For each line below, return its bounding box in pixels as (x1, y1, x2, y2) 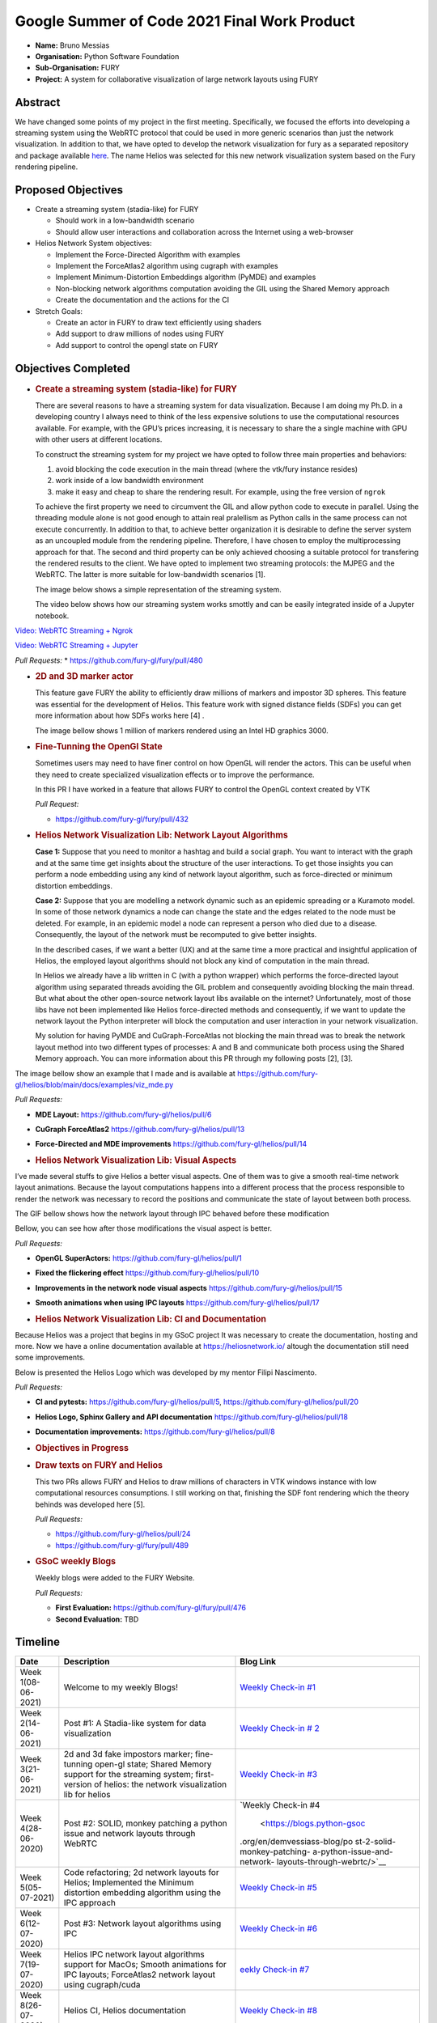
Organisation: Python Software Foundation (35, 51, 180, 61)
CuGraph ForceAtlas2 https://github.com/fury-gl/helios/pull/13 (35, 1125, 245, 1134)
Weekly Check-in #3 (240, 1769, 318, 1780)
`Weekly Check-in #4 (240, 1800, 320, 1811)
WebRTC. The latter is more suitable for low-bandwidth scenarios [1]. (35, 570, 266, 579)
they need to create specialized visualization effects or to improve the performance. (35, 770, 315, 779)
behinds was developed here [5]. (35, 1499, 146, 1509)
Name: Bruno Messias (35, 40, 110, 50)
